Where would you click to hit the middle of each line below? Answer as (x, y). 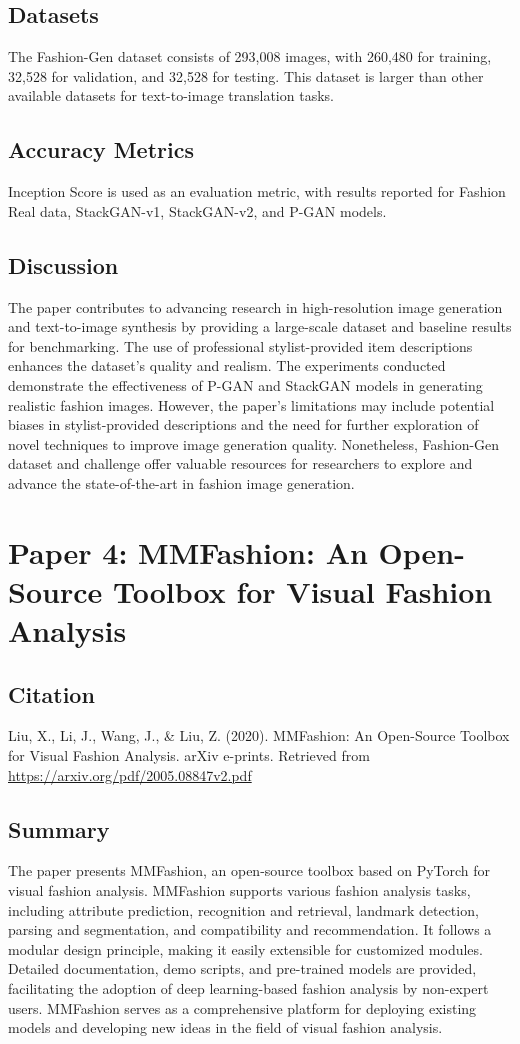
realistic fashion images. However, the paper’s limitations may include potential (251, 404)
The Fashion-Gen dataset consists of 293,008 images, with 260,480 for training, (250, 56)
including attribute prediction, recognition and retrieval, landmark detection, (243, 909)
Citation (51, 693)
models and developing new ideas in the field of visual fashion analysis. (225, 1027)
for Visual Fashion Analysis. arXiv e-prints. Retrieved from (189, 755)
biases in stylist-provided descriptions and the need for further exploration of (243, 424)
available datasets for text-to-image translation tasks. (171, 95)
